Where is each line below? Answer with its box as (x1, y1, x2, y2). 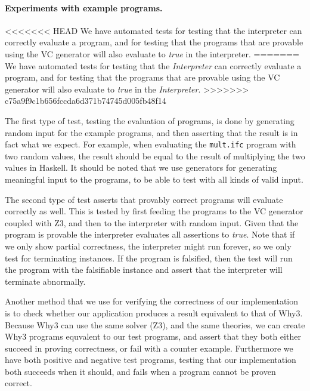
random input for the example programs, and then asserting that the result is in (5, 126, 298, 138)
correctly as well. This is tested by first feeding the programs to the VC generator (5, 205, 303, 217)
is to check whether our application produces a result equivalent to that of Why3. (5, 306, 303, 319)
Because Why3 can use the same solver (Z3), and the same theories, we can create (5, 318, 305, 331)
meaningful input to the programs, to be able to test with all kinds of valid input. (5, 173, 303, 185)
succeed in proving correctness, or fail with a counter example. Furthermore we (5, 341, 293, 354)
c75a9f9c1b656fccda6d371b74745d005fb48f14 (5, 94, 166, 107)
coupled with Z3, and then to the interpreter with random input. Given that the (5, 216, 299, 229)
